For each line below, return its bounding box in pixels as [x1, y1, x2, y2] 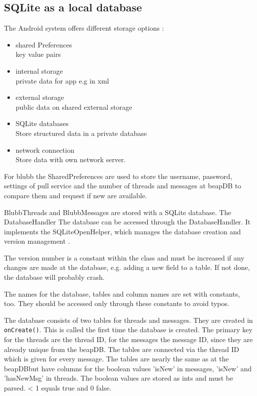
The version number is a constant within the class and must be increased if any [4, 252, 245, 263]
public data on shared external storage [15, 101, 132, 112]
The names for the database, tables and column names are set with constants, [4, 288, 240, 299]
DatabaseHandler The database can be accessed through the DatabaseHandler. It [4, 217, 251, 227]
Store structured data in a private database [15, 128, 147, 138]
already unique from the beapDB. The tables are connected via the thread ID [4, 344, 239, 354]
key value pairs [15, 49, 61, 59]
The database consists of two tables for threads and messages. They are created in [4, 314, 253, 325]
